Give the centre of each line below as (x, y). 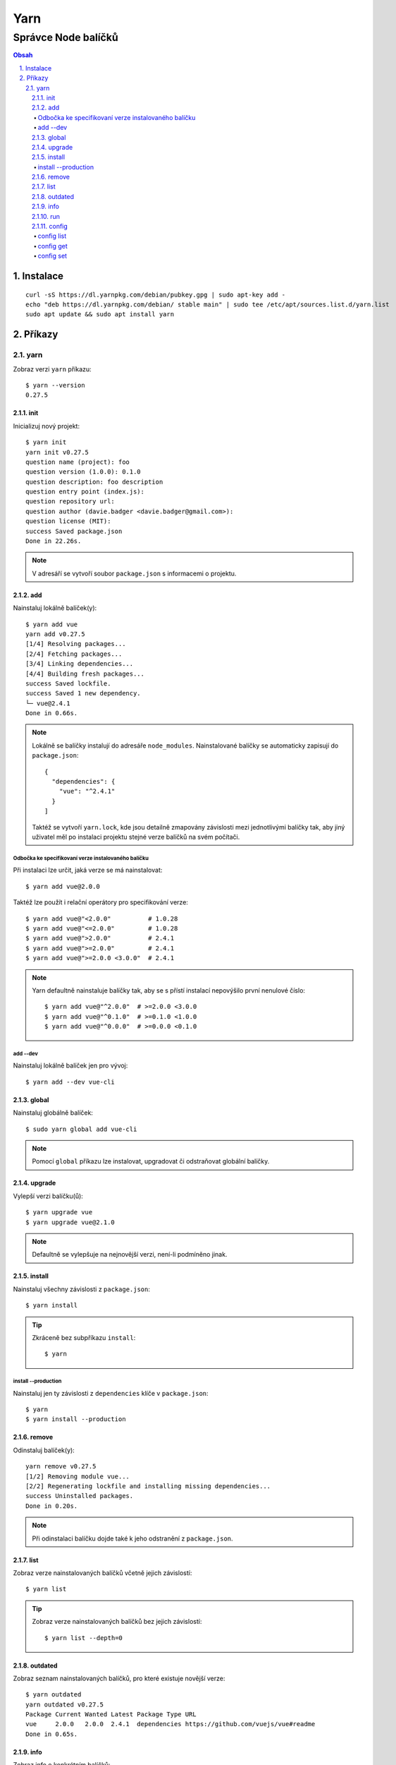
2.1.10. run (46, 216)
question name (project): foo (78, 462)
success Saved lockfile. (68, 683)
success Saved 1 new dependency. (83, 693)
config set (52, 256)
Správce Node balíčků (66, 37)
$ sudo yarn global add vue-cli (81, 1129)
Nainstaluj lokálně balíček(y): (55, 608)
